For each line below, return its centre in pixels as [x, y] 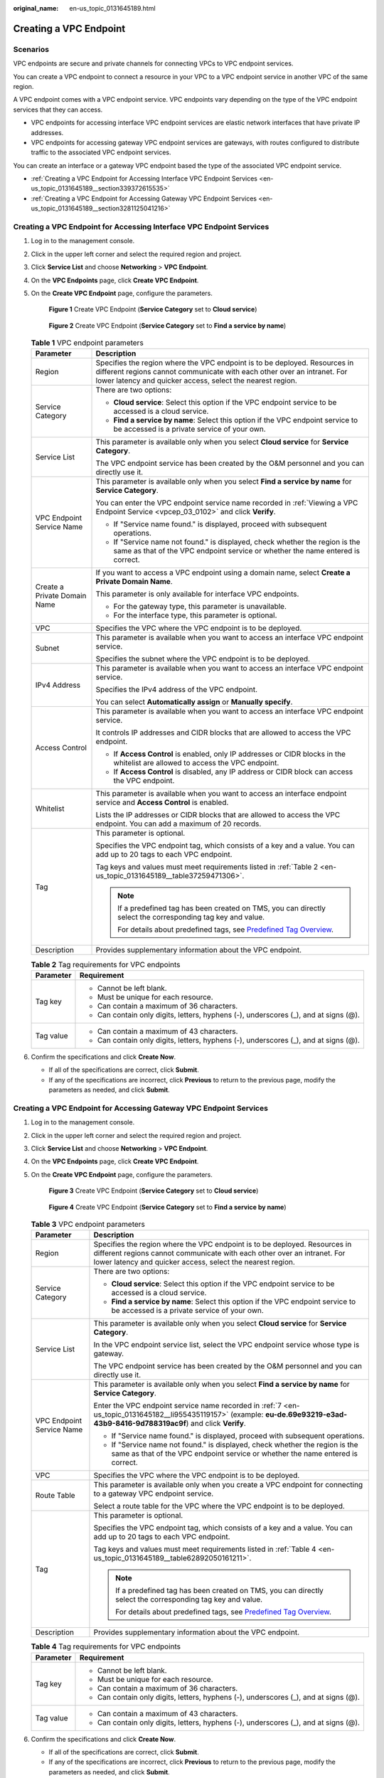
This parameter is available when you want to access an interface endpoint [221, 794]
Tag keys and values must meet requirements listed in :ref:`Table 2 [207, 867]
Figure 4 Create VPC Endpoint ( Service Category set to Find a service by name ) [168, 1207]
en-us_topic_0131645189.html [112, 8]
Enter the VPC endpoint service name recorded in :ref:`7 [188, 1406]
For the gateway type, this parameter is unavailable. [200, 607]
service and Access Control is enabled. [162, 802]
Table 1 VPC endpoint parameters [87, 343]
